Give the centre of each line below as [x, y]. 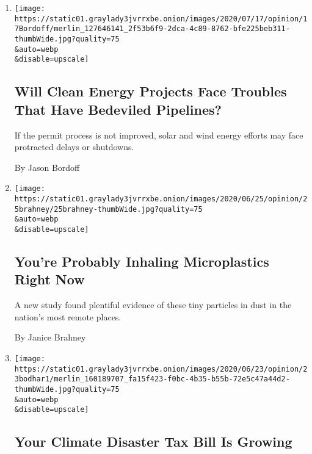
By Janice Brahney [50, 337]
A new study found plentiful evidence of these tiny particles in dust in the [153, 305]
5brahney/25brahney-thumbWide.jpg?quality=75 [108, 209]
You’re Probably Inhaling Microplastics [142, 261]
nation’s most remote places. [68, 316]
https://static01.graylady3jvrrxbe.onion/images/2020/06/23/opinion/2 [161, 369]
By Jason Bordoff [47, 167]
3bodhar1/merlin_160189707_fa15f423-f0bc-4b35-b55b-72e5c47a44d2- [152, 379]
